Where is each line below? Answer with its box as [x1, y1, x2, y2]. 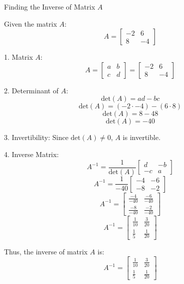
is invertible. [122, 132, 161, 143]
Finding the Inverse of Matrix [4, 2, 95, 12]
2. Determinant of [4, 85, 59, 95]
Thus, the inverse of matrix [4, 246, 88, 256]
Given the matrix [4, 18, 57, 29]
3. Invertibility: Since [4, 132, 69, 143]
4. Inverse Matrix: [4, 149, 59, 159]
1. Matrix [4, 52, 33, 62]
